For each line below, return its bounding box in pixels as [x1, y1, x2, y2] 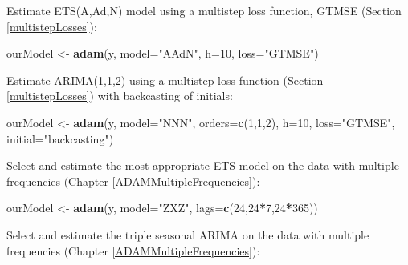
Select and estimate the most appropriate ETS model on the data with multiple [6, 157, 399, 174]
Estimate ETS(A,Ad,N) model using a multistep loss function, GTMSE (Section [6, 2, 402, 18]
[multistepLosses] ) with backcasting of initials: [6, 87, 233, 104]
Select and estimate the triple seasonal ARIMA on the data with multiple [6, 226, 369, 243]
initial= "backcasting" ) [6, 130, 114, 147]
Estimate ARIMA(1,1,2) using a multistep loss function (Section [6, 71, 324, 88]
